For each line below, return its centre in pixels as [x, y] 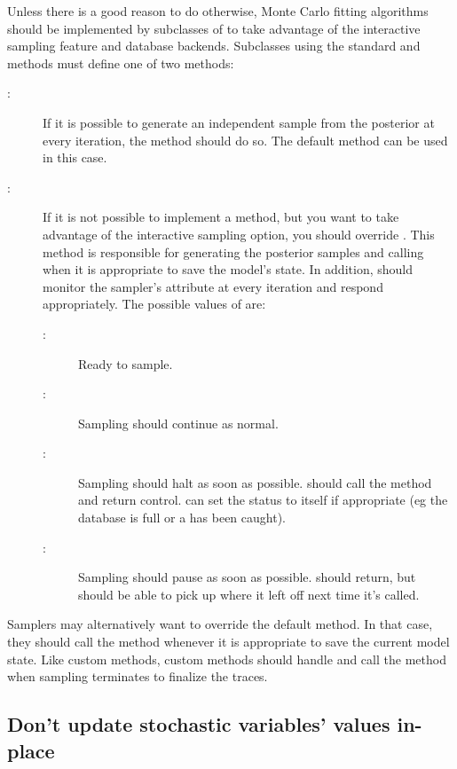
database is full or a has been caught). [182, 518]
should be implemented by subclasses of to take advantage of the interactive [214, 28]
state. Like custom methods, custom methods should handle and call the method [227, 659]
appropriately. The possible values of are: [154, 304]
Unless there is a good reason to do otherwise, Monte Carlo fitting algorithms [218, 11]
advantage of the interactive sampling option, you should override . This [239, 234]
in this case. [75, 157]
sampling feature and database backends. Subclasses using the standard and [214, 46]
